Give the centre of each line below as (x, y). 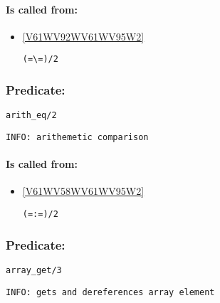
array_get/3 (34, 270)
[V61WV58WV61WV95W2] (83, 191)
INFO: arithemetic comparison (77, 137)
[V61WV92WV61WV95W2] (83, 36)
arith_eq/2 (31, 116)
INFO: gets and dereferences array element (110, 292)
